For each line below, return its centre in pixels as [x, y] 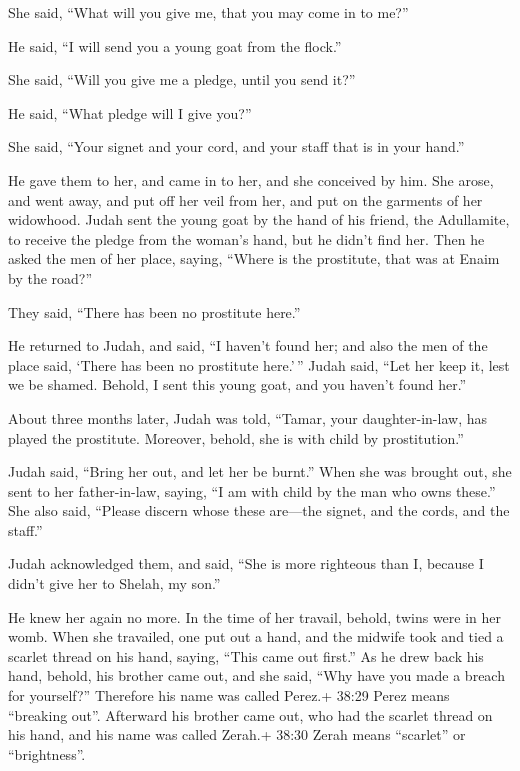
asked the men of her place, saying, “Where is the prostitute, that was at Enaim [254, 258]
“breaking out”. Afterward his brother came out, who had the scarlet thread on [250, 714]
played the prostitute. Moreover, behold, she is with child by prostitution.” [236, 437]
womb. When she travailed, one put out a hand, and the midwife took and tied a [256, 636]
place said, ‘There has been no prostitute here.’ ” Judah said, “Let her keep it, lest [259, 364]
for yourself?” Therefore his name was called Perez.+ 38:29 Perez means [229, 695]
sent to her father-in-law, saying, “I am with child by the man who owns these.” [252, 490]
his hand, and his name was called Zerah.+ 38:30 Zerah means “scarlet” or [237, 734]
